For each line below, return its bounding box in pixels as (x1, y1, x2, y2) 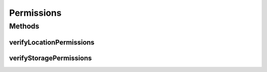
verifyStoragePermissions (9, 54, 92, 62)
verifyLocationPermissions (9, 38, 95, 46)
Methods (9, 22, 40, 31)
